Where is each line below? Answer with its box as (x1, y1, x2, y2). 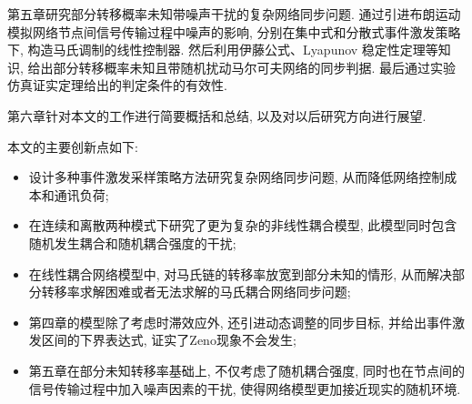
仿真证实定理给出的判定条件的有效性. (7, 76, 227, 95)
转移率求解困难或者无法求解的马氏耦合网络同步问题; (41, 282, 351, 301)
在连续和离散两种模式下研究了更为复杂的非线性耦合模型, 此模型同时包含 (28, 216, 457, 235)
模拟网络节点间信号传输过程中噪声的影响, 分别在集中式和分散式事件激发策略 (7, 22, 461, 41)
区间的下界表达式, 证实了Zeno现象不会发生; (41, 330, 296, 349)
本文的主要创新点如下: (7, 136, 138, 156)
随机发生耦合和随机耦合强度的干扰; (28, 233, 236, 252)
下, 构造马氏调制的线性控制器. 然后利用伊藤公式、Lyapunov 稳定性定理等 (7, 40, 438, 59)
